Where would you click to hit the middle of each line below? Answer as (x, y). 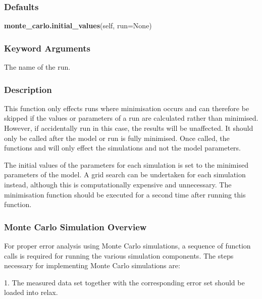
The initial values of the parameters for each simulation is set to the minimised (126, 164)
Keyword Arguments (47, 48)
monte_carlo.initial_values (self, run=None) (78, 26)
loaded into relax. (31, 292)
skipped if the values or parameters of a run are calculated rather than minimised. (131, 118)
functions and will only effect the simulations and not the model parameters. (122, 148)
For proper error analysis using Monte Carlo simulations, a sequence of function (127, 245)
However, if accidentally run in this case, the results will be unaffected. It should (129, 128)
